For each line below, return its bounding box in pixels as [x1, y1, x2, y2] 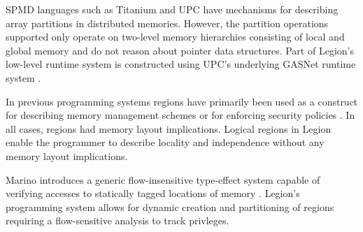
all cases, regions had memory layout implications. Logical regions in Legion [6, 121, 332, 136]
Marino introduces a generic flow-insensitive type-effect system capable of [6, 172, 320, 187]
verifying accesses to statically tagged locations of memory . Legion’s [6, 186, 300, 201]
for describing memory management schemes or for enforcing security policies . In [6, 108, 355, 122]
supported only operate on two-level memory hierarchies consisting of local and [6, 29, 345, 44]
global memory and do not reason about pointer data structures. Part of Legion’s [6, 43, 354, 57]
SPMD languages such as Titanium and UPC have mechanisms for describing [6, 2, 339, 16]
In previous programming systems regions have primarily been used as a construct [6, 94, 358, 108]
